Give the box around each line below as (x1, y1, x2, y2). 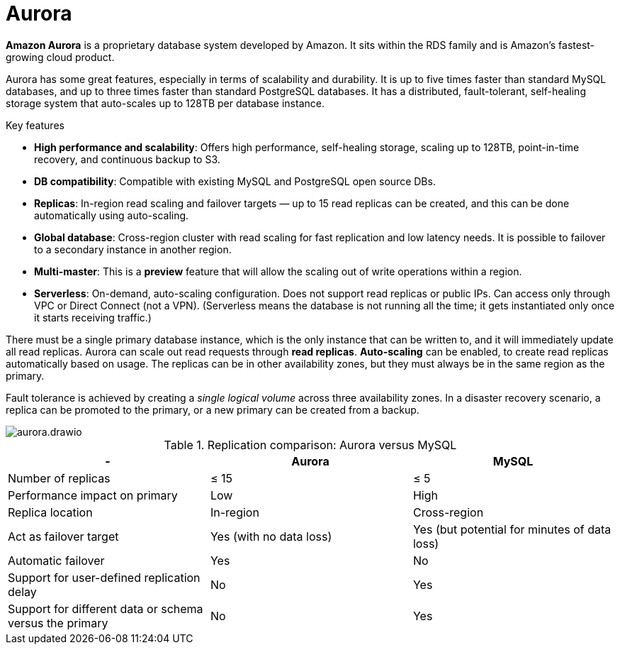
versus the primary (8, 615, 108, 630)
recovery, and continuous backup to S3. (34, 153, 220, 165)
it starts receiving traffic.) (34, 311, 152, 324)
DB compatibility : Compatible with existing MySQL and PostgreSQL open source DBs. (34, 175, 436, 187)
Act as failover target (8, 529, 119, 544)
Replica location (8, 505, 93, 519)
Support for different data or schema (8, 601, 203, 616)
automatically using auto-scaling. (34, 209, 189, 221)
